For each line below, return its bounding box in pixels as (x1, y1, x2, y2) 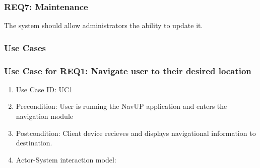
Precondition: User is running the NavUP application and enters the (16, 101, 227, 111)
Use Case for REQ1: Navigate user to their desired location (4, 64, 251, 77)
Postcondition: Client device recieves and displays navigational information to (16, 127, 256, 138)
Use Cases (4, 41, 46, 54)
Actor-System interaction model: (16, 154, 116, 164)
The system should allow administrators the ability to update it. (4, 20, 203, 31)
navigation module (16, 111, 73, 121)
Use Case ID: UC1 (16, 84, 73, 94)
